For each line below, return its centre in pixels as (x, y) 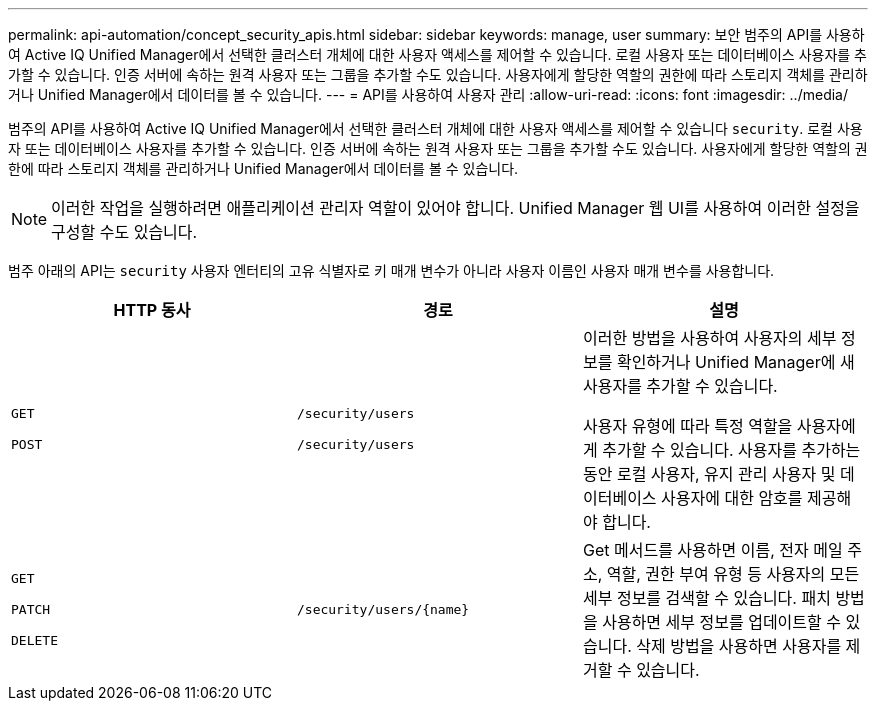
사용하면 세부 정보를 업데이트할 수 (721, 622)
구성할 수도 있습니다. (124, 232)
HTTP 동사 (152, 310)
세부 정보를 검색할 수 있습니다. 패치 (706, 598)
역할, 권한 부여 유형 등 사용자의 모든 (733, 574)
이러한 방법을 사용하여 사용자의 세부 (709, 338)
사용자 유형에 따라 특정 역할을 (687, 426)
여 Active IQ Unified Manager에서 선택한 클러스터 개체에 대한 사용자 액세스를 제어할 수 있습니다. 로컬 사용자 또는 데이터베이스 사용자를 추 (437, 54)
